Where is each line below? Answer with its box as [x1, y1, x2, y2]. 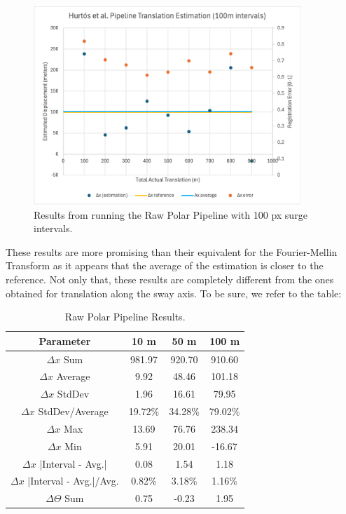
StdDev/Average [38, 404, 109, 419]
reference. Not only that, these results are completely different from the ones [6, 271, 334, 286]
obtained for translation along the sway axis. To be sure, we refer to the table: [6, 285, 342, 300]
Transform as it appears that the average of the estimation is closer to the [6, 258, 324, 273]
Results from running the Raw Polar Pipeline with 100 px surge [34, 207, 307, 222]
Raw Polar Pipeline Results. [64, 309, 186, 324]
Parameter [39, 333, 91, 348]
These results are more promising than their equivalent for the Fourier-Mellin [6, 244, 338, 259]
